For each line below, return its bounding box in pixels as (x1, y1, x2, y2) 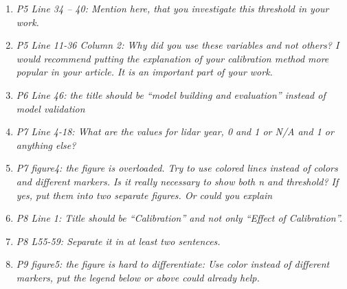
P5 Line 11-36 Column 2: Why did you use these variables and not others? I (16, 38, 339, 52)
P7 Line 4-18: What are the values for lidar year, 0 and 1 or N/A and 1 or (16, 124, 334, 139)
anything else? (16, 137, 76, 152)
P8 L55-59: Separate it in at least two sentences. (16, 233, 221, 248)
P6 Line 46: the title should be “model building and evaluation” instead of (16, 87, 326, 102)
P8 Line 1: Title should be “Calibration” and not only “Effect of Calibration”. (16, 211, 343, 225)
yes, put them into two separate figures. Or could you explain (16, 187, 273, 202)
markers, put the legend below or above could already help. (16, 270, 260, 284)
